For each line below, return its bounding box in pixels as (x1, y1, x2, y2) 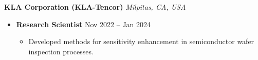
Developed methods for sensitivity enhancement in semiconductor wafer (28, 36, 254, 47)
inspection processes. (28, 46, 94, 56)
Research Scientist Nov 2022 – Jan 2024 (16, 18, 151, 29)
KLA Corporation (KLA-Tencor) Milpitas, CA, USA (4, 2, 186, 12)
